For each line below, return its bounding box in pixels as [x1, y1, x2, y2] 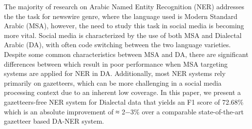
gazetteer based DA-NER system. [4, 116, 104, 126]
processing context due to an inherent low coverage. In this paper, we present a [4, 87, 241, 97]
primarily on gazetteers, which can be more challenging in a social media [4, 77, 222, 88]
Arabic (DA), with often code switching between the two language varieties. [4, 39, 231, 50]
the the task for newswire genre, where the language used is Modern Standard [4, 11, 238, 21]
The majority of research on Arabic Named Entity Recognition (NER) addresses [4, 1, 245, 11]
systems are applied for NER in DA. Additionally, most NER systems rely [4, 68, 226, 78]
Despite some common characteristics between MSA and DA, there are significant [4, 49, 249, 59]
